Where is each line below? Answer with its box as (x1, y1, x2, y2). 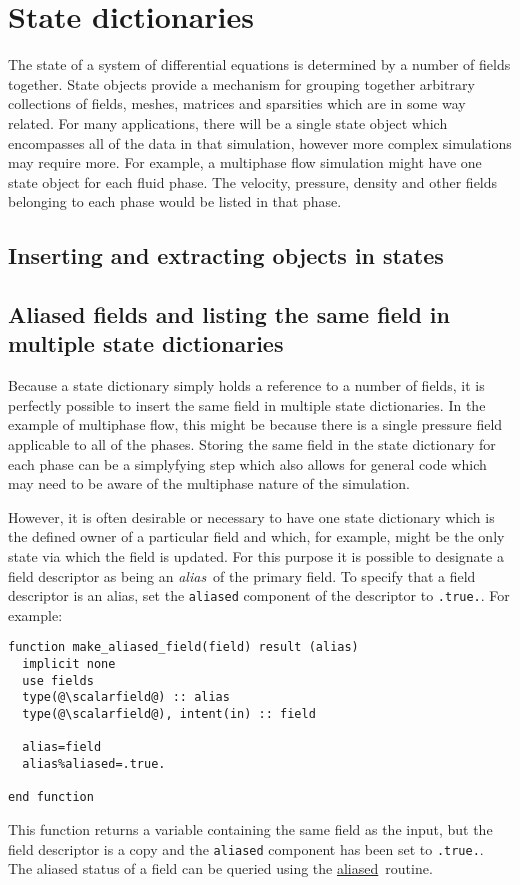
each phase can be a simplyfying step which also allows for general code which (8, 453, 487, 474)
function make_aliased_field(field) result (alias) (8, 640, 359, 655)
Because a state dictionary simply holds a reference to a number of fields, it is (8, 375, 485, 396)
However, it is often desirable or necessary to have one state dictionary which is (8, 506, 495, 527)
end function (8, 790, 94, 805)
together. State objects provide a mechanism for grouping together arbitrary (8, 73, 475, 94)
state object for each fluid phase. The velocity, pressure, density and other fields (8, 171, 498, 192)
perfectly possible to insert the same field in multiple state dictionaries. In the (8, 394, 486, 415)
